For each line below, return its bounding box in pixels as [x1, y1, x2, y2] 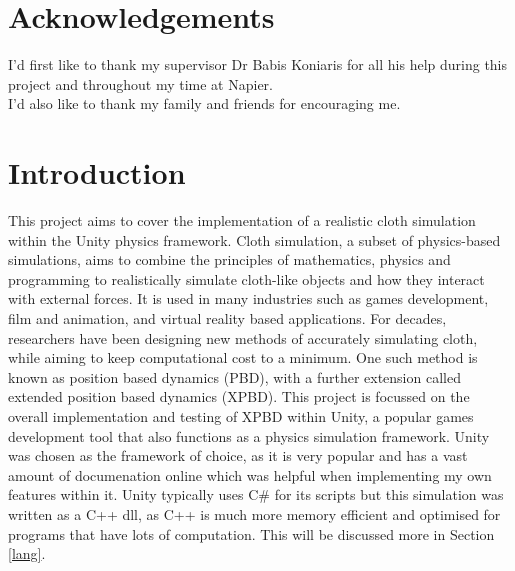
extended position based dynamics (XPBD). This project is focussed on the [8, 386, 470, 407]
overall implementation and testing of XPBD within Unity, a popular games [8, 405, 474, 426]
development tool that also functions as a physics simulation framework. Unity [8, 425, 490, 446]
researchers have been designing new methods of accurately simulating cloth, [8, 327, 478, 348]
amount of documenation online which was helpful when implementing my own [8, 464, 492, 485]
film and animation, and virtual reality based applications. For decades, [8, 308, 447, 328]
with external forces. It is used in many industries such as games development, [8, 288, 489, 309]
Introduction [8, 152, 186, 193]
